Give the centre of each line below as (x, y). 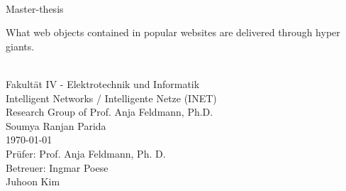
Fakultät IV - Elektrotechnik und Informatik (103, 83)
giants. (20, 46)
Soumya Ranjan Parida (56, 125)
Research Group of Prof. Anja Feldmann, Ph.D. (110, 112)
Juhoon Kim (33, 181)
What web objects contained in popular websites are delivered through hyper (173, 32)
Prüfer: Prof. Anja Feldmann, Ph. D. (86, 153)
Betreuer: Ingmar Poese (57, 167)
